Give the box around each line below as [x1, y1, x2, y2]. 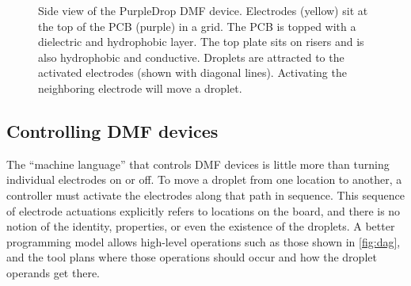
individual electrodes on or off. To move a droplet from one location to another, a [6, 171, 402, 188]
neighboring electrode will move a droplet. [38, 79, 242, 96]
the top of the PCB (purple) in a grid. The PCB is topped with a [38, 17, 356, 34]
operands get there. [6, 264, 100, 280]
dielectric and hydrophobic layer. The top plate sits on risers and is [38, 33, 364, 50]
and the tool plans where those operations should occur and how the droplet [6, 249, 377, 265]
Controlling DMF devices [6, 118, 219, 143]
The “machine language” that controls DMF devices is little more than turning [6, 155, 390, 172]
